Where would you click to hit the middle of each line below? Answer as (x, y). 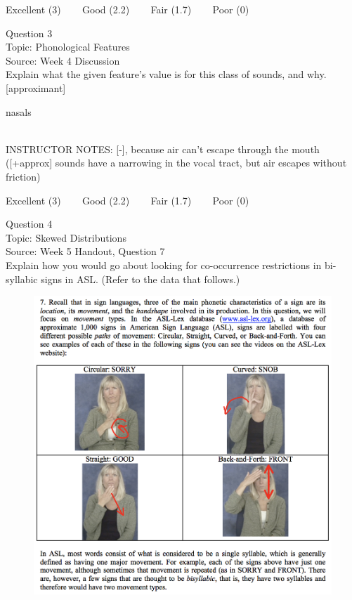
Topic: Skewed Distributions (66, 237)
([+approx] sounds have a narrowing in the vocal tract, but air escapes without (176, 163)
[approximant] (36, 87)
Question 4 (29, 224)
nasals (19, 111)
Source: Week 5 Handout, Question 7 (85, 251)
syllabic (22, 279)
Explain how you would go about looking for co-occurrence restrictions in (164, 265)
